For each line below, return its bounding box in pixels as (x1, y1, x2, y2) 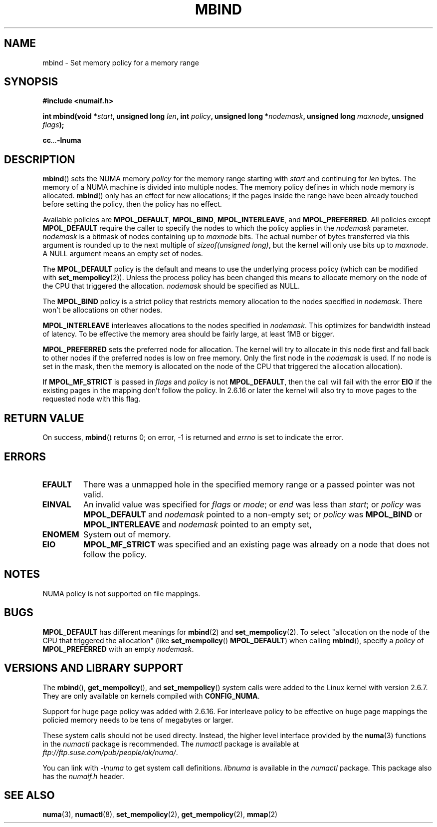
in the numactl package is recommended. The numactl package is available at (42, 739, 299, 748)
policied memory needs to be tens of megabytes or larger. (42, 715, 233, 724)
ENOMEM (42, 529, 79, 539)
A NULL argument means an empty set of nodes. (42, 249, 203, 258)
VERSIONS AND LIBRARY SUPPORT (4, 662, 184, 675)
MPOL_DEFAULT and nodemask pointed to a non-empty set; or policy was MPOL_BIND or (83, 509, 423, 519)
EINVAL (42, 499, 71, 509)
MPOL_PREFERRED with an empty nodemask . (42, 644, 194, 653)
